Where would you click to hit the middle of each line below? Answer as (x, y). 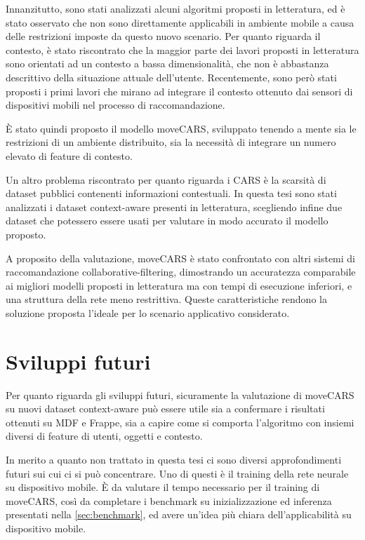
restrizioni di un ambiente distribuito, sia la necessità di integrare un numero (171, 142)
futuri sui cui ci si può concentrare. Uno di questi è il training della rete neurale (177, 473)
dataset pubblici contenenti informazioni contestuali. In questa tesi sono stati (171, 193)
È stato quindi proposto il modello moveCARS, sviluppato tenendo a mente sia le (181, 128)
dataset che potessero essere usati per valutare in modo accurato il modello (167, 221)
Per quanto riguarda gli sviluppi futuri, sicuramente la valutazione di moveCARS (180, 394)
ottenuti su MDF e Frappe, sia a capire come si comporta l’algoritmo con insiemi (180, 422)
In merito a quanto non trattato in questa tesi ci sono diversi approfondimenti (174, 459)
